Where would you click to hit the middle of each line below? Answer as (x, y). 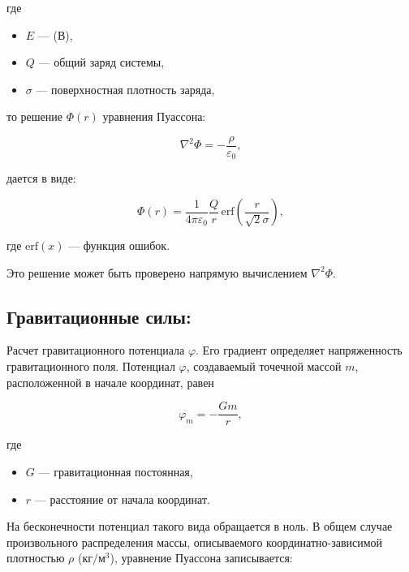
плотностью (36, 558)
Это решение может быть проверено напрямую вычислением (157, 272)
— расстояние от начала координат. (122, 499)
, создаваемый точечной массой (264, 366)
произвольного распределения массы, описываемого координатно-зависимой (195, 542)
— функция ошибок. (119, 245)
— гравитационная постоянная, (116, 471)
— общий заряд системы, (101, 62)
